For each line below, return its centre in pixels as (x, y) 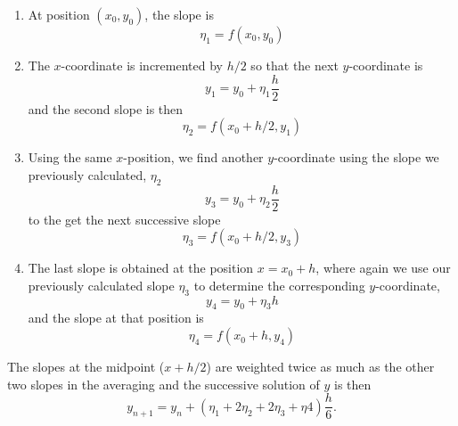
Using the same (70, 157)
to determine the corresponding (279, 285)
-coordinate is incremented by (142, 65)
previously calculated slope (101, 285)
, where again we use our (383, 268)
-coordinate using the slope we (356, 157)
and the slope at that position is (116, 318)
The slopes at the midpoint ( (86, 367)
